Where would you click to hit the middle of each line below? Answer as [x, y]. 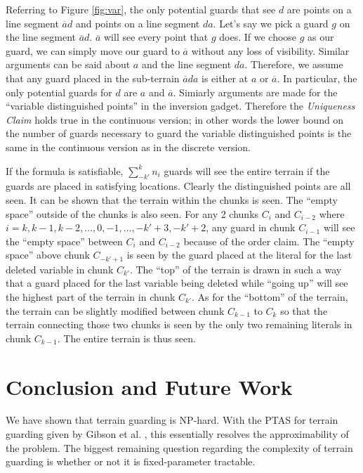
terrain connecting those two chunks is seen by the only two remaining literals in [179, 324]
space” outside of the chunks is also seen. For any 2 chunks [132, 213]
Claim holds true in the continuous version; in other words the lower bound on [175, 119]
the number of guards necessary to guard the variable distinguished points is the [179, 133]
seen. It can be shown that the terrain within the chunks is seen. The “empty [172, 199]
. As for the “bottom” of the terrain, [270, 296]
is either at [225, 78]
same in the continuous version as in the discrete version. [128, 147]
